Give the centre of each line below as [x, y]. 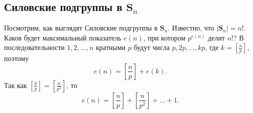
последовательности [34, 47]
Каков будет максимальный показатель [63, 37]
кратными [111, 47]
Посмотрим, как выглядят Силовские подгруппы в [81, 28]
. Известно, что [191, 28]
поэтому [17, 58]
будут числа [152, 47]
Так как [16, 85]
